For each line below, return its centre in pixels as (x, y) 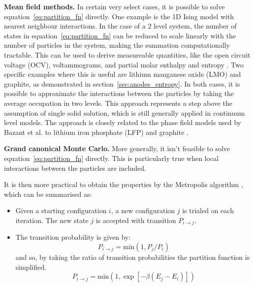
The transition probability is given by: (73, 237)
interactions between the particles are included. (75, 168)
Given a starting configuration (61, 210)
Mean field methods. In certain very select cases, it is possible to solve (114, 6)
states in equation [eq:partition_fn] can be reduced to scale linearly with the (120, 35)
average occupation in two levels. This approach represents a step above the (118, 103)
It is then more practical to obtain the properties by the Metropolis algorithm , (124, 184)
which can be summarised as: (48, 194)
